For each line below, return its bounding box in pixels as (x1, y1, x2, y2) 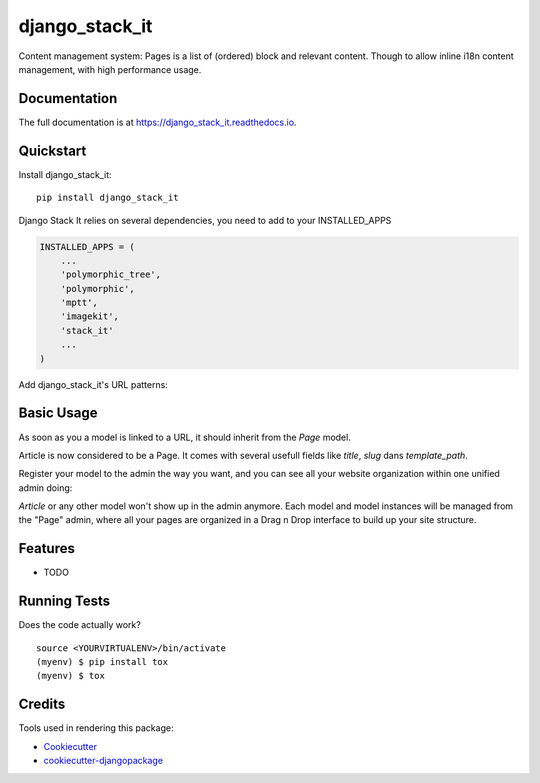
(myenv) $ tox (36, 670, 105, 682)
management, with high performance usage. (18, 63, 202, 75)
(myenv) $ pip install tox (36, 656, 169, 668)
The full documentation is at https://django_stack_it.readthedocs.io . (18, 116, 297, 128)
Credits (18, 696, 66, 713)
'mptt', (60, 297, 99, 309)
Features (18, 540, 75, 557)
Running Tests (18, 593, 110, 610)
